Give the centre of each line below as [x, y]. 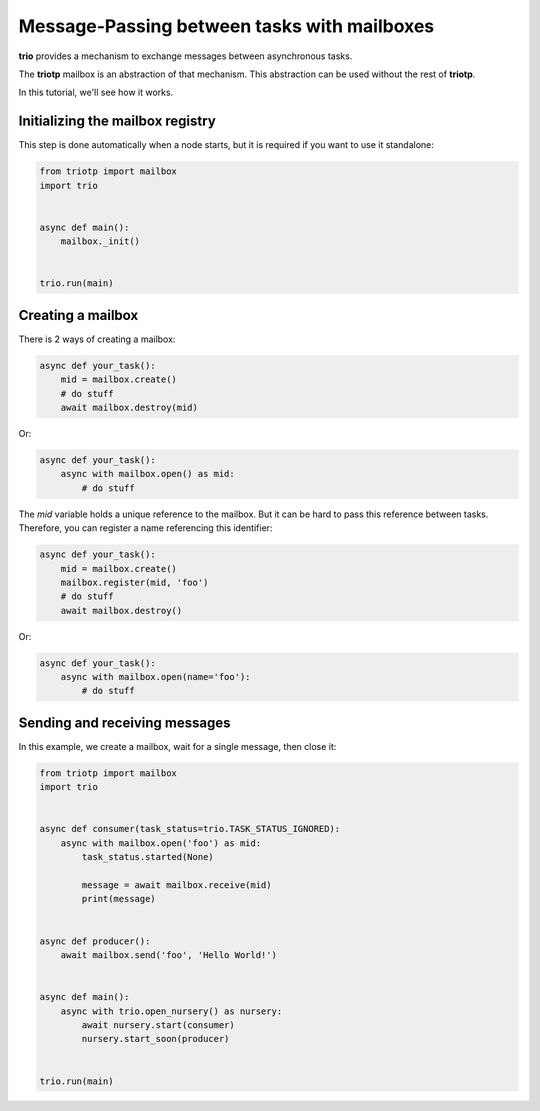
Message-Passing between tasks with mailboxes [226, 26]
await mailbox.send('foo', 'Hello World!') [168, 954]
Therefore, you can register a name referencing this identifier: [145, 528]
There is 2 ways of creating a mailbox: [97, 339]
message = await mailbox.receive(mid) [176, 885]
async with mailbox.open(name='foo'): [155, 677]
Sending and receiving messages [124, 722]
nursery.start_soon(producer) [155, 1039]
